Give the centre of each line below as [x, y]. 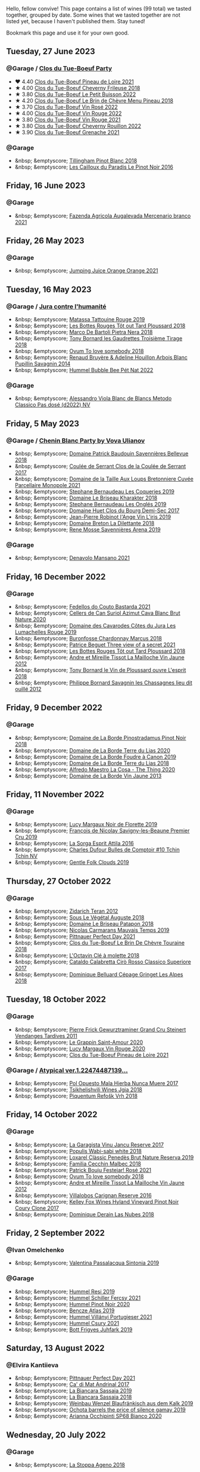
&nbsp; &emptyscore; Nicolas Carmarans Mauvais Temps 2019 [92, 930]
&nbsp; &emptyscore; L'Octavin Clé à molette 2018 [77, 956]
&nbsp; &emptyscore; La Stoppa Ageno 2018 [70, 1465]
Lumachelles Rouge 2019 [46, 632]
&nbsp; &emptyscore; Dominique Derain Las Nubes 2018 [85, 1214]
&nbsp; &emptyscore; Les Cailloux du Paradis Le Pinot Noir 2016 [94, 167]
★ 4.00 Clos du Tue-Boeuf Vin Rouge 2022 [68, 113]
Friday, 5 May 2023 [43, 424]
